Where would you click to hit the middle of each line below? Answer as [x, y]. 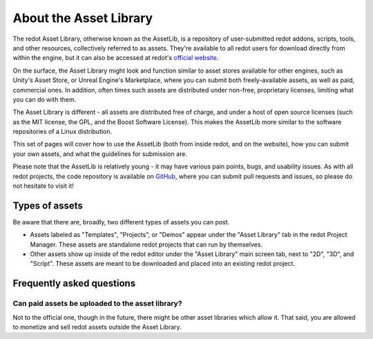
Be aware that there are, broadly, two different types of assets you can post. [121, 222]
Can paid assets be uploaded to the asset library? [97, 304]
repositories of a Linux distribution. [63, 132]
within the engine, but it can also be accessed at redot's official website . [116, 58]
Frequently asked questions [74, 283]
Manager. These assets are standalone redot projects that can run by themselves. [146, 244]
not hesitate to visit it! [43, 186]
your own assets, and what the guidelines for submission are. [100, 154]
